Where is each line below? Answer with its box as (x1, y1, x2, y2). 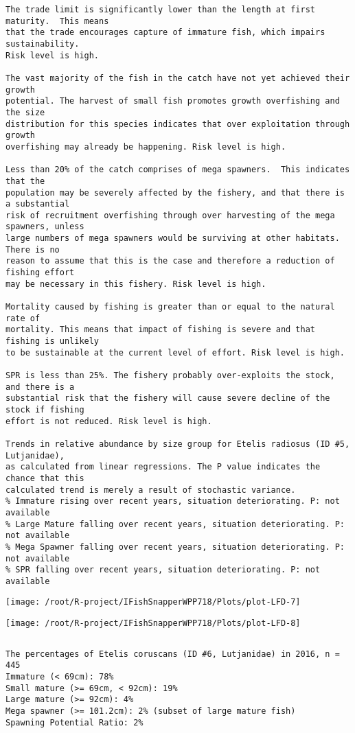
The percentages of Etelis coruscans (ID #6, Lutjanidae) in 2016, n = (5, 649, 340, 659)
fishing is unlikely (5, 336, 100, 347)
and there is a (5, 382, 75, 392)
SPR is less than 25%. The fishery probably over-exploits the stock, (5, 371, 335, 380)
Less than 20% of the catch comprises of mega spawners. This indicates (5, 165, 350, 175)
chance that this (5, 473, 84, 483)
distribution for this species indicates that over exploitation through (5, 119, 350, 129)
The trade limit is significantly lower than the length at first (5, 5, 316, 14)
